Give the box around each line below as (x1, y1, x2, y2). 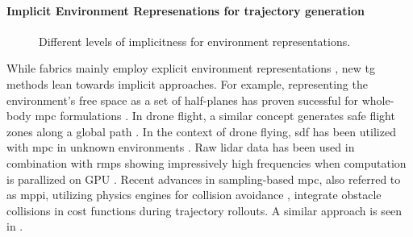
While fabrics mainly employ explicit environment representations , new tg (6, 60, 375, 77)
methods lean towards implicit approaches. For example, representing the (6, 75, 368, 92)
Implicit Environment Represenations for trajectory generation (6, 2, 365, 19)
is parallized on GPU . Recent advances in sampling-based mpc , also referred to (6, 170, 401, 187)
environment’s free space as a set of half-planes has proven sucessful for (6, 91, 358, 108)
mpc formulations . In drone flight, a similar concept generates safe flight (35, 107, 395, 124)
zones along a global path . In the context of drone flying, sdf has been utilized (6, 123, 396, 139)
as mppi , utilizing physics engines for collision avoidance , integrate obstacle (6, 186, 382, 203)
